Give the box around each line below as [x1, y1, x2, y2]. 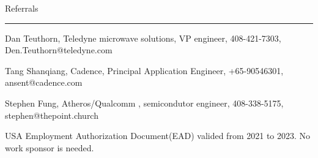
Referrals [5, 2, 39, 14]
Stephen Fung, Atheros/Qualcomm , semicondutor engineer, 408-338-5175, [5, 96, 284, 109]
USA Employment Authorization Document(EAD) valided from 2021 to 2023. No [5, 129, 311, 142]
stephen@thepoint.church [5, 108, 98, 121]
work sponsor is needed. [5, 141, 94, 154]
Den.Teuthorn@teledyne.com [5, 43, 113, 56]
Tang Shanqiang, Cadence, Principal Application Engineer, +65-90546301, [5, 64, 284, 77]
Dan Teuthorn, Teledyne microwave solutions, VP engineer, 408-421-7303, [5, 31, 281, 44]
